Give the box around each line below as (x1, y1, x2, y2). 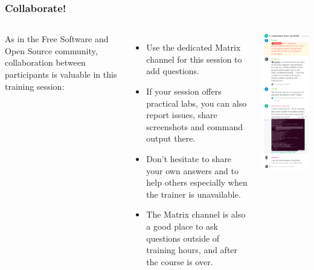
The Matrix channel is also (146, 208, 246, 221)
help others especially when (146, 176, 248, 189)
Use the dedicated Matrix (146, 41, 241, 54)
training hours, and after (146, 243, 238, 256)
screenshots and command (146, 120, 243, 133)
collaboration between (5, 56, 86, 69)
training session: (5, 80, 65, 92)
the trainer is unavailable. (146, 187, 241, 200)
